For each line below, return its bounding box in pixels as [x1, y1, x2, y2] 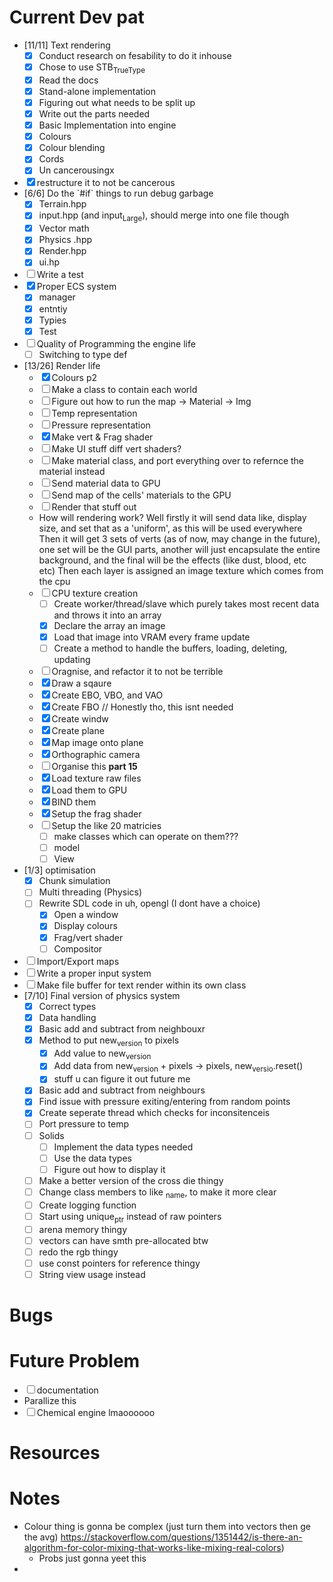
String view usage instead [38, 1268, 146, 1280]
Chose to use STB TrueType [38, 61, 146, 75]
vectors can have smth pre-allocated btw [38, 1234, 209, 1246]
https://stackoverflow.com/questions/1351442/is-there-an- [60, 1531, 303, 1543]
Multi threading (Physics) [38, 886, 143, 898]
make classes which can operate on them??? [53, 831, 239, 843]
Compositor [53, 942, 103, 955]
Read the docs [38, 74, 99, 86]
